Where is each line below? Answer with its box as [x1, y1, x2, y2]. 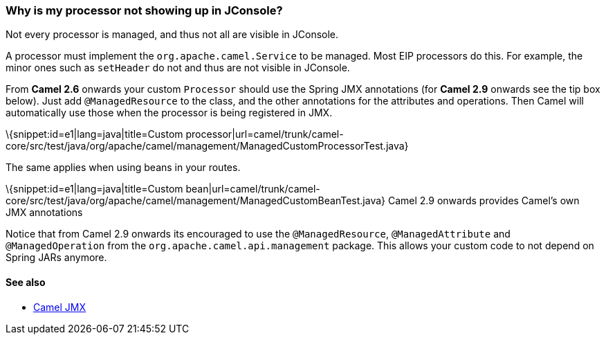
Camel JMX [33, 301, 86, 313]
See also [6, 276, 46, 288]
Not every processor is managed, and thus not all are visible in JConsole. [6, 28, 339, 41]
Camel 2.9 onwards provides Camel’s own [387, 195, 580, 207]
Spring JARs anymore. [6, 251, 107, 264]
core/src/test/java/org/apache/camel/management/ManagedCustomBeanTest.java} [6, 195, 386, 207]
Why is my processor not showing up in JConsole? [6, 3, 283, 17]
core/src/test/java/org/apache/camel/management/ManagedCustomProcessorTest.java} [6, 140, 409, 152]
